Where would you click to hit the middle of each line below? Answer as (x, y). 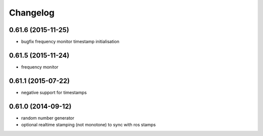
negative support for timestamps (54, 92)
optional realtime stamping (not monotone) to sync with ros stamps (88, 125)
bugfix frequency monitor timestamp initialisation (70, 42)
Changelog (32, 13)
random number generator (48, 118)
